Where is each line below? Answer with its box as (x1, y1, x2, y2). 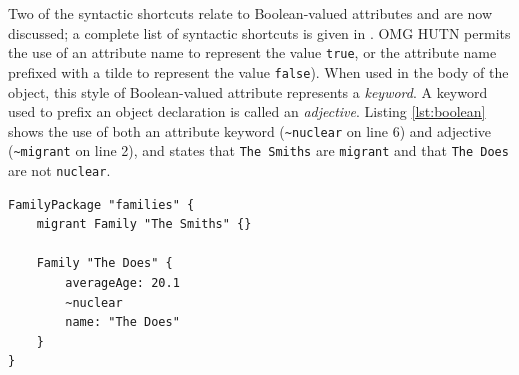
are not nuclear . (8, 160, 111, 180)
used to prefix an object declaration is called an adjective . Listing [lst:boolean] (8, 101, 486, 122)
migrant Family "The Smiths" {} (36, 217, 252, 232)
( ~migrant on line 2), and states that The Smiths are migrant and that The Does (8, 140, 509, 161)
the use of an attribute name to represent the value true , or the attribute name (8, 42, 497, 63)
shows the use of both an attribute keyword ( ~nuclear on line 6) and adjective (8, 120, 492, 141)
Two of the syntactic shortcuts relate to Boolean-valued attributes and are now (8, 3, 493, 23)
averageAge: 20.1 (65, 276, 180, 291)
